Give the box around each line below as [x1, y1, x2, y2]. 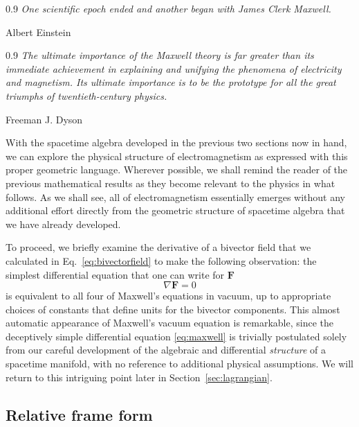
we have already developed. [6, 216, 121, 231]
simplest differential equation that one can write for [6, 267, 225, 281]
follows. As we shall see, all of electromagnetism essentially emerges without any [6, 189, 345, 204]
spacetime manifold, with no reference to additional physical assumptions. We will [6, 356, 353, 371]
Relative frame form [6, 403, 153, 425]
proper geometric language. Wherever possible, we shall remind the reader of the [6, 162, 348, 177]
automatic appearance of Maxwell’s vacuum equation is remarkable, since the [6, 315, 333, 330]
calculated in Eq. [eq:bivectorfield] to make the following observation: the [6, 253, 317, 268]
